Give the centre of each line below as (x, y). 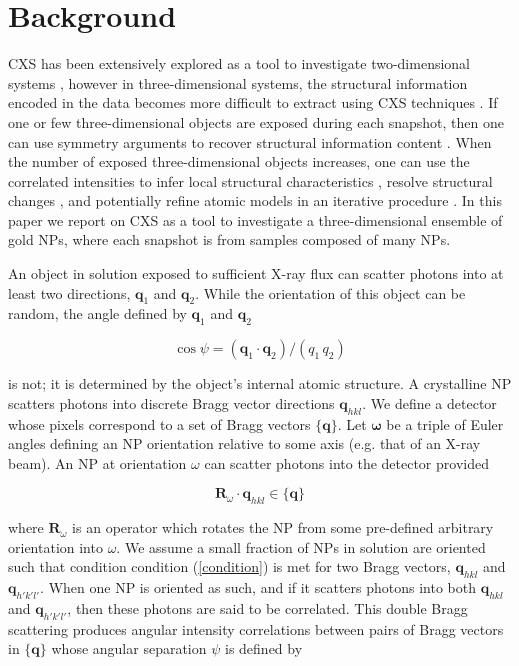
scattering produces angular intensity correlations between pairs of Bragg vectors (256, 628)
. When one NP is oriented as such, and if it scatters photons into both (258, 587)
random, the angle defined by (97, 313)
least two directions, (69, 292)
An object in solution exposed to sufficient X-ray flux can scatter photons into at (256, 273)
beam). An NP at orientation (97, 462)
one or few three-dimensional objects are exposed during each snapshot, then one (256, 121)
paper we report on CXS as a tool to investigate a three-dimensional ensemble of (255, 219)
